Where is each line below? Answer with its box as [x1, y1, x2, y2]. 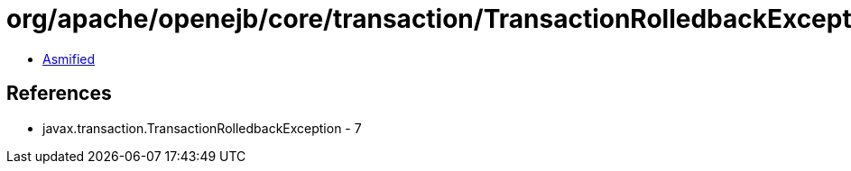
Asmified [42, 50, 96, 67]
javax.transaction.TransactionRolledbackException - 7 [42, 120, 362, 136]
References [6, 82, 112, 105]
